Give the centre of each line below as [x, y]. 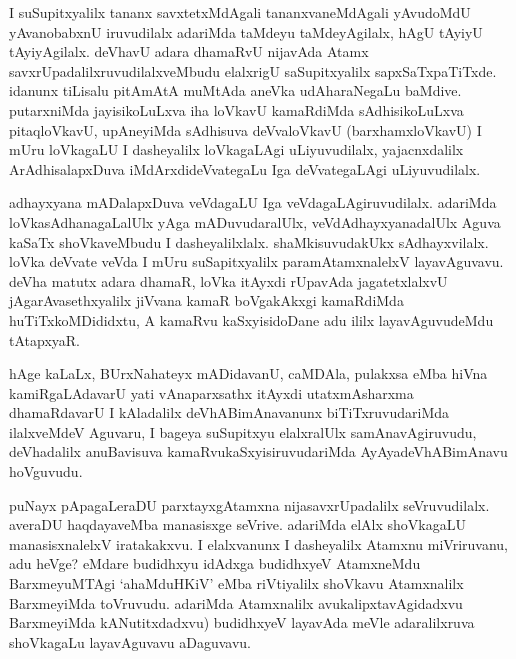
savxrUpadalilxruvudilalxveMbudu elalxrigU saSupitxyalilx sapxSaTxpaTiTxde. [253, 70]
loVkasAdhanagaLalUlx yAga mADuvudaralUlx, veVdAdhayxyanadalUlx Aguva [255, 221]
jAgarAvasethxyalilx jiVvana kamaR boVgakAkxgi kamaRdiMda [206, 300]
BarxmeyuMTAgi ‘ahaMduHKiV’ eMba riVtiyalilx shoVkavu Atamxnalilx [236, 583]
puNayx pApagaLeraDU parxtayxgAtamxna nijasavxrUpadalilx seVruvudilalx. [249, 504]
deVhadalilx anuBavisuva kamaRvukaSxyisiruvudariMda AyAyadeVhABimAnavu [258, 451]
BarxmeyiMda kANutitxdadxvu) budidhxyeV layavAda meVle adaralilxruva [242, 622]
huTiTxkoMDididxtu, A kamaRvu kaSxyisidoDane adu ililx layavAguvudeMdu [251, 319]
